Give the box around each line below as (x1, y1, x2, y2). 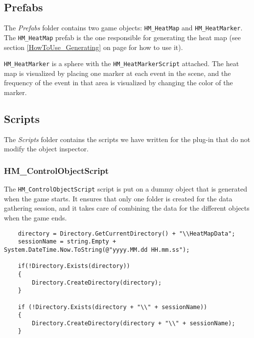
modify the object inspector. (4, 144, 89, 154)
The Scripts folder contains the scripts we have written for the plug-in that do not (4, 134, 251, 144)
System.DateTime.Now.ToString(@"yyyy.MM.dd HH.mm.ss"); (4, 246, 190, 253)
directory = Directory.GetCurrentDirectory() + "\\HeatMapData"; (18, 230, 235, 237)
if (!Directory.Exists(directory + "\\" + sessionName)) (18, 303, 208, 311)
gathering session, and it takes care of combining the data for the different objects (4, 203, 250, 213)
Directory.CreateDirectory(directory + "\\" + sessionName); (32, 319, 235, 327)
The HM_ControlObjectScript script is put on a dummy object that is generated (4, 184, 247, 194)
